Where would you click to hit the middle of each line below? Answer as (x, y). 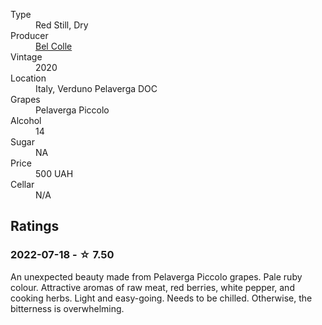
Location (28, 78)
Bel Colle (54, 46)
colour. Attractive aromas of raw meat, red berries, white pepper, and (152, 287)
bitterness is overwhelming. (67, 308)
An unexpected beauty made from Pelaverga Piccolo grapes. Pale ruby (156, 276)
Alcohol (26, 120)
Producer (29, 35)
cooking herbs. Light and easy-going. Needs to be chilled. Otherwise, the (161, 298)
